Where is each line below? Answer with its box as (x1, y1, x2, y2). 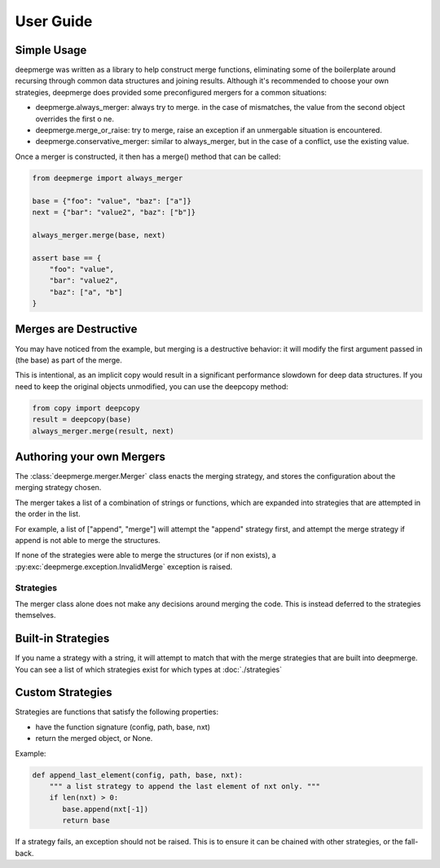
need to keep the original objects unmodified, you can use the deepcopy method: (15, 381, 288, 391)
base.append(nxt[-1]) (62, 804, 149, 813)
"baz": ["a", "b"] (49, 287, 123, 296)
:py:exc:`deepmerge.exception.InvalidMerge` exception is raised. (15, 562, 233, 572)
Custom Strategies (15, 686, 112, 699)
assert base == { (32, 253, 102, 262)
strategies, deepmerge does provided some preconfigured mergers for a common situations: (15, 87, 328, 97)
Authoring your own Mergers (15, 449, 166, 463)
